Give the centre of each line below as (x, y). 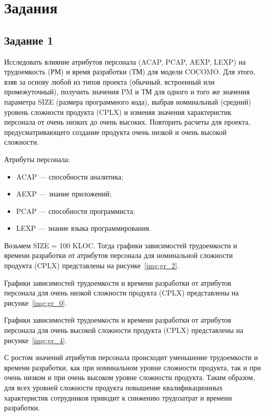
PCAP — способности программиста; (75, 211)
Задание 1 (29, 40)
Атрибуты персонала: (37, 159)
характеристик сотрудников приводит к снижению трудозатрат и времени (118, 397)
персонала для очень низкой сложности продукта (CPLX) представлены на (122, 293)
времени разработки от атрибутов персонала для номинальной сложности (118, 255)
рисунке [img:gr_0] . (36, 302)
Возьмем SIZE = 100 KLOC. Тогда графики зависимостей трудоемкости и (121, 245)
